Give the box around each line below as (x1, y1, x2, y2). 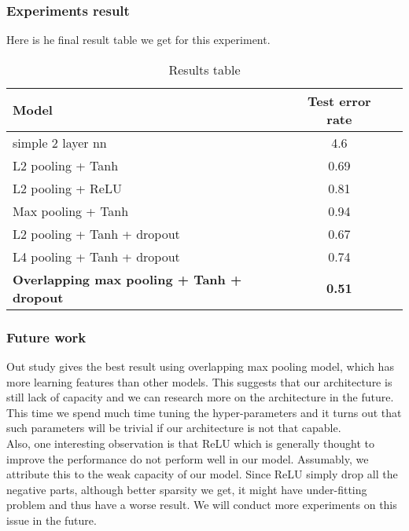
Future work (6, 327, 87, 346)
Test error (308, 91, 371, 110)
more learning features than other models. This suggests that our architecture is (6, 373, 392, 390)
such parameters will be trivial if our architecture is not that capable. (6, 419, 341, 436)
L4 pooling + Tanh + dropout (13, 247, 180, 265)
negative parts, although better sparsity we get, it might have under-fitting (6, 481, 367, 497)
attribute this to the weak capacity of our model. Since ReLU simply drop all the (6, 466, 398, 482)
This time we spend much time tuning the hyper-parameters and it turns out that (6, 404, 402, 420)
